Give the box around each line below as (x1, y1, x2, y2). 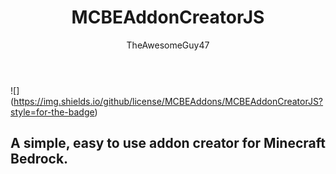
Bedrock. (10, 151, 69, 168)
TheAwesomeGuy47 (126, 39, 210, 51)
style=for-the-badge (10, 106, 95, 118)
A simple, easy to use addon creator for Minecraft (10, 135, 326, 152)
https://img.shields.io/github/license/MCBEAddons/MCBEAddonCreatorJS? (13, 95, 324, 107)
